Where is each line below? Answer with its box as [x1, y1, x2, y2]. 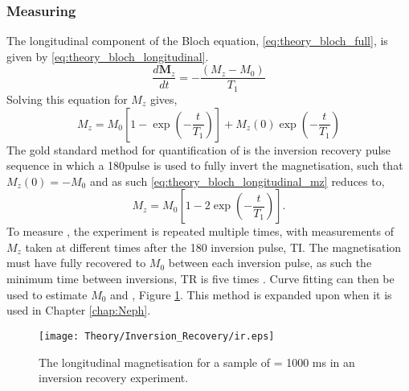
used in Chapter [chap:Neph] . [6, 302, 151, 319]
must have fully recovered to [6, 254, 146, 271]
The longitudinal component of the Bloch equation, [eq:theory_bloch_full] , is [6, 32, 388, 49]
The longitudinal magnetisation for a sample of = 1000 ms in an [39, 353, 355, 370]
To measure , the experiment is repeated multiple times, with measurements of [6, 223, 394, 240]
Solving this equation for [6, 90, 128, 107]
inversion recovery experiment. [39, 369, 189, 386]
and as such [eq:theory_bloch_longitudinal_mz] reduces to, [89, 172, 385, 189]
